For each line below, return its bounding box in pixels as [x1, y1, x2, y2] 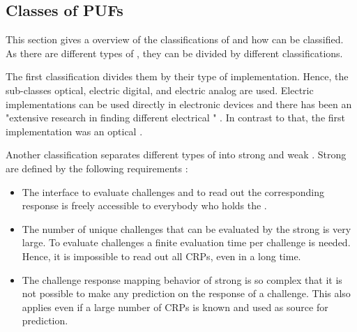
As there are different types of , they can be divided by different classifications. [6, 45, 343, 60]
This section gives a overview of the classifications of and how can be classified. [6, 32, 344, 47]
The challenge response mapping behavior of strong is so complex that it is [22, 272, 342, 287]
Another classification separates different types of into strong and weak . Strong [6, 147, 347, 162]
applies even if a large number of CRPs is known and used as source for [22, 299, 328, 314]
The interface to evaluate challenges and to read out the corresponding [22, 184, 324, 199]
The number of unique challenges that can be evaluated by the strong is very [22, 221, 351, 236]
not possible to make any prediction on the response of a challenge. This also [22, 286, 351, 301]
